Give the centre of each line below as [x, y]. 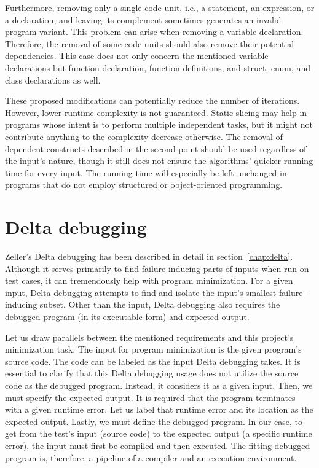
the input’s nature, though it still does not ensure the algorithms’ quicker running [159, 161]
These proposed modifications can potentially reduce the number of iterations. [152, 100]
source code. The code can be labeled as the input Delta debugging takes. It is [153, 361]
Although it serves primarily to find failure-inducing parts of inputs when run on [157, 268]
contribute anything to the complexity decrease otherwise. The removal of [144, 136]
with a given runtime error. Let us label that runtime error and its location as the [159, 409]
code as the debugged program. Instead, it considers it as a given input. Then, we [159, 385]
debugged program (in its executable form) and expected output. [127, 316]
